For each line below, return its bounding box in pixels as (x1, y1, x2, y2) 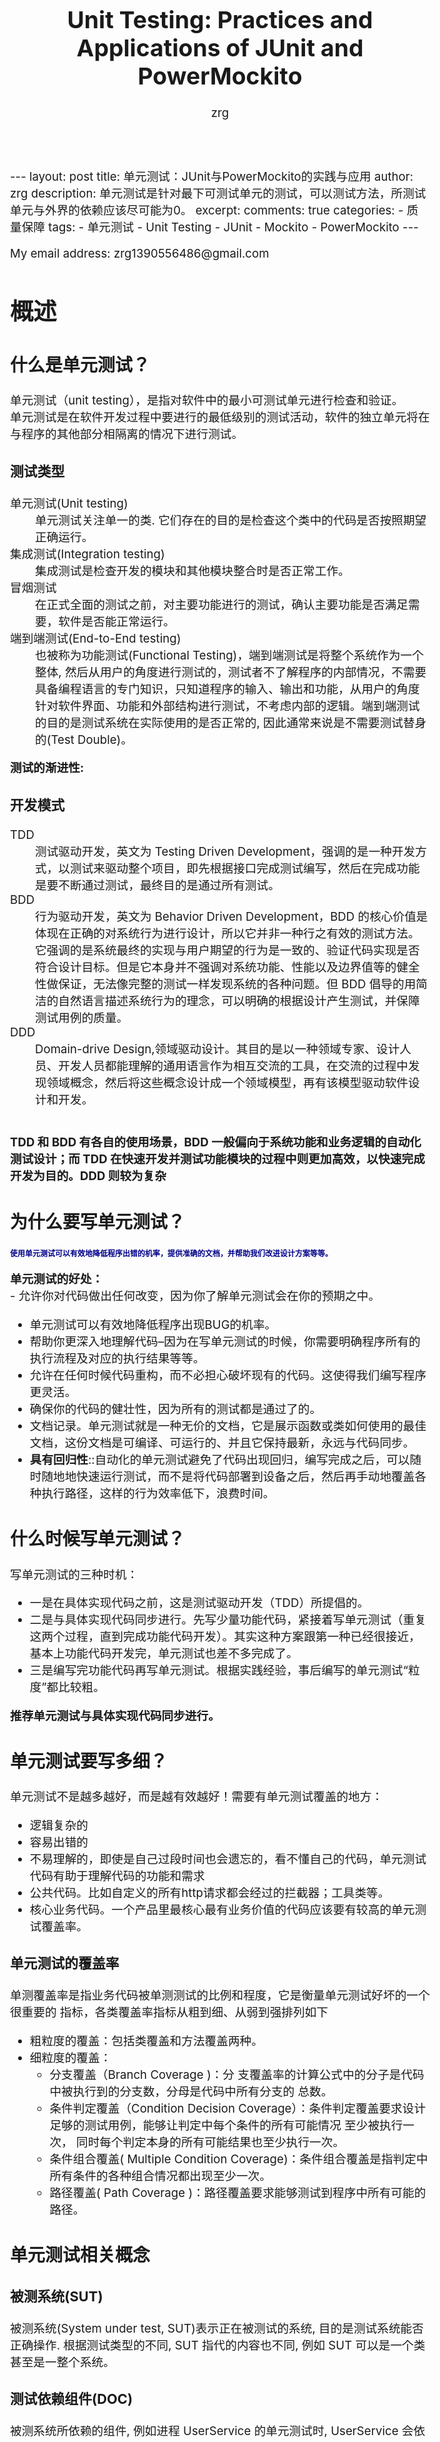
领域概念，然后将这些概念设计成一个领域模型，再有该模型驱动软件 (46, 1075, 409, 1091)
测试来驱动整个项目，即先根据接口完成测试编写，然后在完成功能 (69, 860, 420, 876)
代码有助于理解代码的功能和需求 (29, 1868, 205, 1884)
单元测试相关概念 (10, 2244, 151, 2267)
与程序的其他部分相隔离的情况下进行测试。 (10, 427, 244, 442)
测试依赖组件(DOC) (10, 2390, 134, 2408)
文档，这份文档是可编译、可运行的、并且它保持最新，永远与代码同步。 (29, 1435, 415, 1451)
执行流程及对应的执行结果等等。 (29, 1351, 205, 1367)
